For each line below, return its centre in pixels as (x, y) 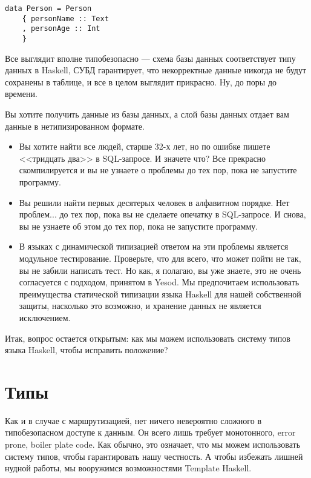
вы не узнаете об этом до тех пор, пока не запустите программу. (139, 226)
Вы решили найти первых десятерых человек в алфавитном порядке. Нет (154, 202)
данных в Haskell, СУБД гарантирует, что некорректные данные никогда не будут (156, 70)
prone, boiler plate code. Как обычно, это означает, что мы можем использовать (153, 444)
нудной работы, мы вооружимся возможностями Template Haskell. (128, 468)
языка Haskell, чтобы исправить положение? (87, 350)
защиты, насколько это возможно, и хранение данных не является (140, 306)
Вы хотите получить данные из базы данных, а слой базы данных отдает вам (147, 114)
